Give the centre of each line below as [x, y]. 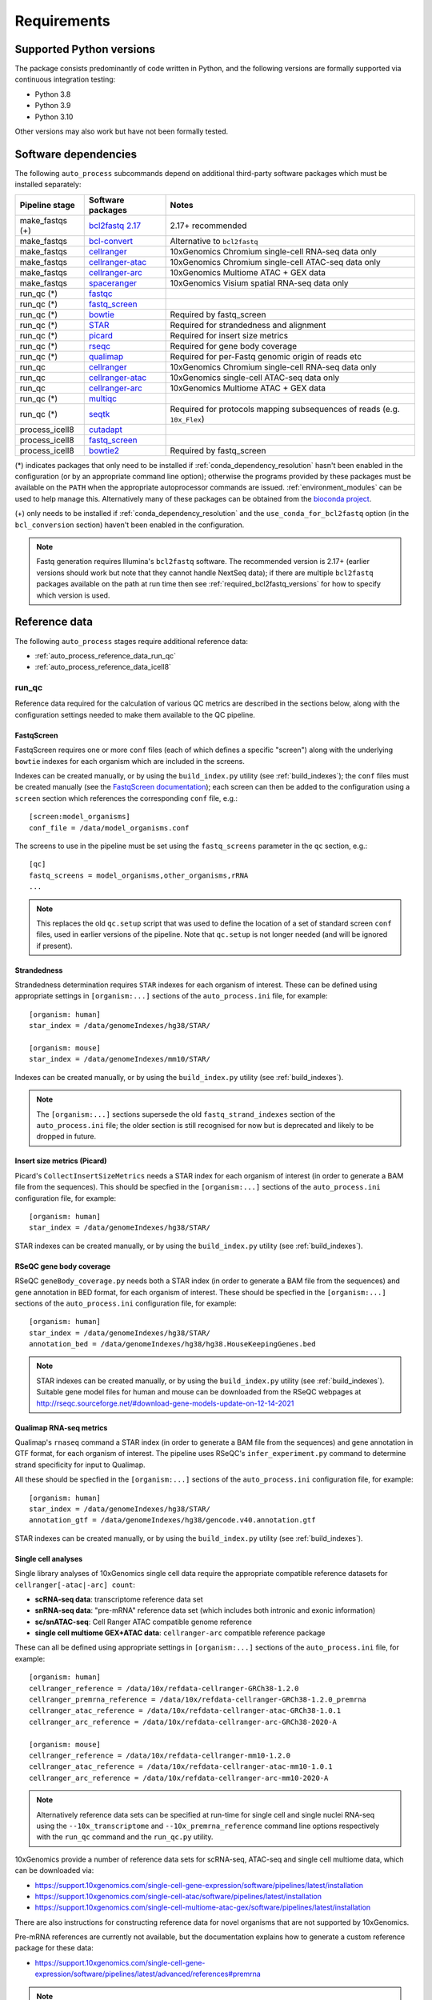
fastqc [100, 294]
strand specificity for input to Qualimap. [80, 1465]
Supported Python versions [85, 49]
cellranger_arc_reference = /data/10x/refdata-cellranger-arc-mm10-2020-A [179, 1778]
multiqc [103, 398]
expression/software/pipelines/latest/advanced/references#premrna [148, 1974]
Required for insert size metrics [229, 335]
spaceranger [113, 282]
